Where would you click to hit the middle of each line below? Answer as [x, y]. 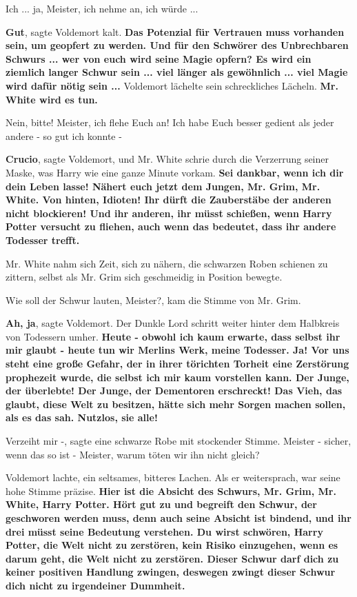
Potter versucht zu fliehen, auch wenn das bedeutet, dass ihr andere [171, 226]
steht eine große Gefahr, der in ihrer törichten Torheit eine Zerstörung [177, 364]
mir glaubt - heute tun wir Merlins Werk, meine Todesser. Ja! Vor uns [177, 350]
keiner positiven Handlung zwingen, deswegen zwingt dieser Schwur [171, 572]
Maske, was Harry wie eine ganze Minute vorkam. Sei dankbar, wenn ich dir [175, 172]
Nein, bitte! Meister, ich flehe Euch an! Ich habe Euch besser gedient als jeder [170, 122]
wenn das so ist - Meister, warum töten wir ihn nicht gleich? [133, 454]
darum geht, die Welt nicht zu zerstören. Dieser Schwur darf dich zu [172, 558]
